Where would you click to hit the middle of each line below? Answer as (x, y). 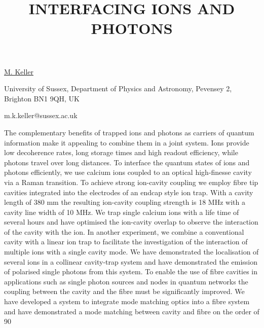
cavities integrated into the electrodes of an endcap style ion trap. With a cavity (129, 192)
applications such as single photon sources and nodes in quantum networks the (126, 281)
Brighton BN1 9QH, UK (42, 98)
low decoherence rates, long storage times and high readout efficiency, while (121, 152)
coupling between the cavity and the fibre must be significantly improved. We (124, 291)
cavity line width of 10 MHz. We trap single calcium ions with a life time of (122, 212)
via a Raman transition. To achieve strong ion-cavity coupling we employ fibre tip (131, 182)
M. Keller (19, 71)
